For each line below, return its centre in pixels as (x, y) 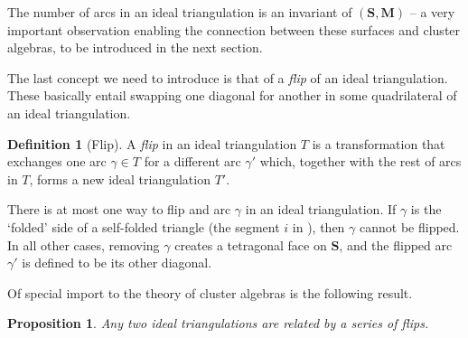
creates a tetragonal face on (251, 244)
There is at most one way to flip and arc (119, 209)
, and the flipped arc (396, 244)
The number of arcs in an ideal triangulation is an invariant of (180, 12)
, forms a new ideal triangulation (120, 178)
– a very (432, 12)
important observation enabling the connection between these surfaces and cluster (234, 29)
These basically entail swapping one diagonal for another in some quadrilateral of (232, 95)
